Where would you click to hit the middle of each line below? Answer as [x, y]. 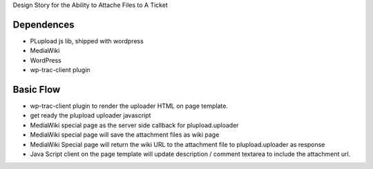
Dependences [44, 24]
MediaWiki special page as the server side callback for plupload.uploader [134, 125]
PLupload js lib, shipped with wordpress [87, 41]
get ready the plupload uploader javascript [90, 115]
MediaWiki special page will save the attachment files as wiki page [125, 135]
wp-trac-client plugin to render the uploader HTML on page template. [129, 106]
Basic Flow [37, 89]
